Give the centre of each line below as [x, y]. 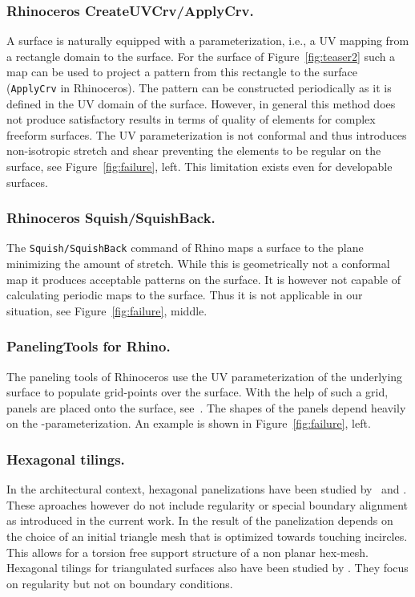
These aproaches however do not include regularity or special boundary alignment [207, 504]
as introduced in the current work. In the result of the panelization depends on [200, 520]
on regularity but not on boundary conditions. [120, 583]
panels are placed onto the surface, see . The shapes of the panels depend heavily [206, 407]
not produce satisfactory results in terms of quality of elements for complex [191, 119]
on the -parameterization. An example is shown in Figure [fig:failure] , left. [189, 423]
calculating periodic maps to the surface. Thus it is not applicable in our [185, 295]
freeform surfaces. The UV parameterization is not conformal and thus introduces [207, 134]
